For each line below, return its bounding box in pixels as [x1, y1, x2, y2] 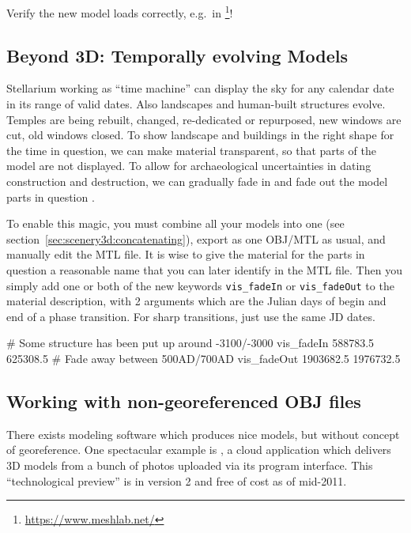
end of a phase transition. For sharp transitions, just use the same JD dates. [6, 308, 375, 324]
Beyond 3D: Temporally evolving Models [6, 43, 348, 67]
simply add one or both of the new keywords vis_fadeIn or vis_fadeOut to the [6, 277, 394, 293]
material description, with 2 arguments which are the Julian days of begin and [6, 293, 386, 309]
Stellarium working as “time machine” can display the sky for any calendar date [6, 80, 394, 96]
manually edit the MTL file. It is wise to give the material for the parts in [6, 246, 365, 263]
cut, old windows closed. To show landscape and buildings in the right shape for [6, 127, 394, 143]
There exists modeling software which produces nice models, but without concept [6, 425, 400, 442]
